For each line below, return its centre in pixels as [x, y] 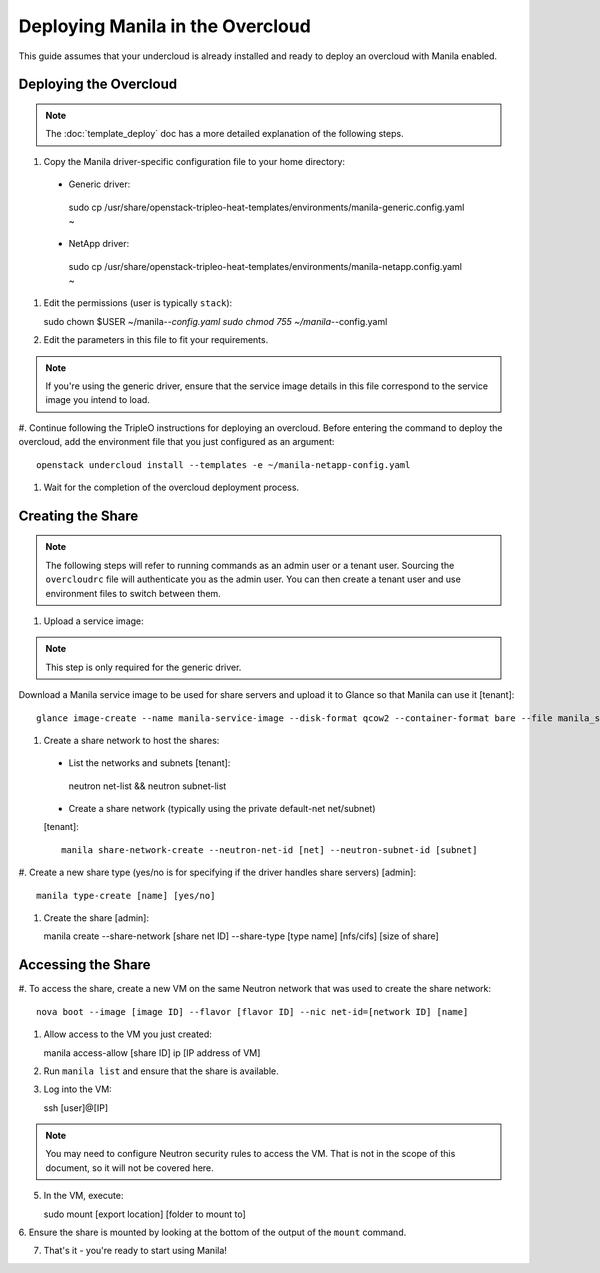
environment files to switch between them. [133, 593]
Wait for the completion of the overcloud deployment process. [171, 487]
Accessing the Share [84, 965]
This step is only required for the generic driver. [143, 667]
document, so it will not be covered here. [129, 1167]
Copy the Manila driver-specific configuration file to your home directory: [194, 161]
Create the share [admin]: [96, 918]
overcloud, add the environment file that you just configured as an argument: [176, 442]
